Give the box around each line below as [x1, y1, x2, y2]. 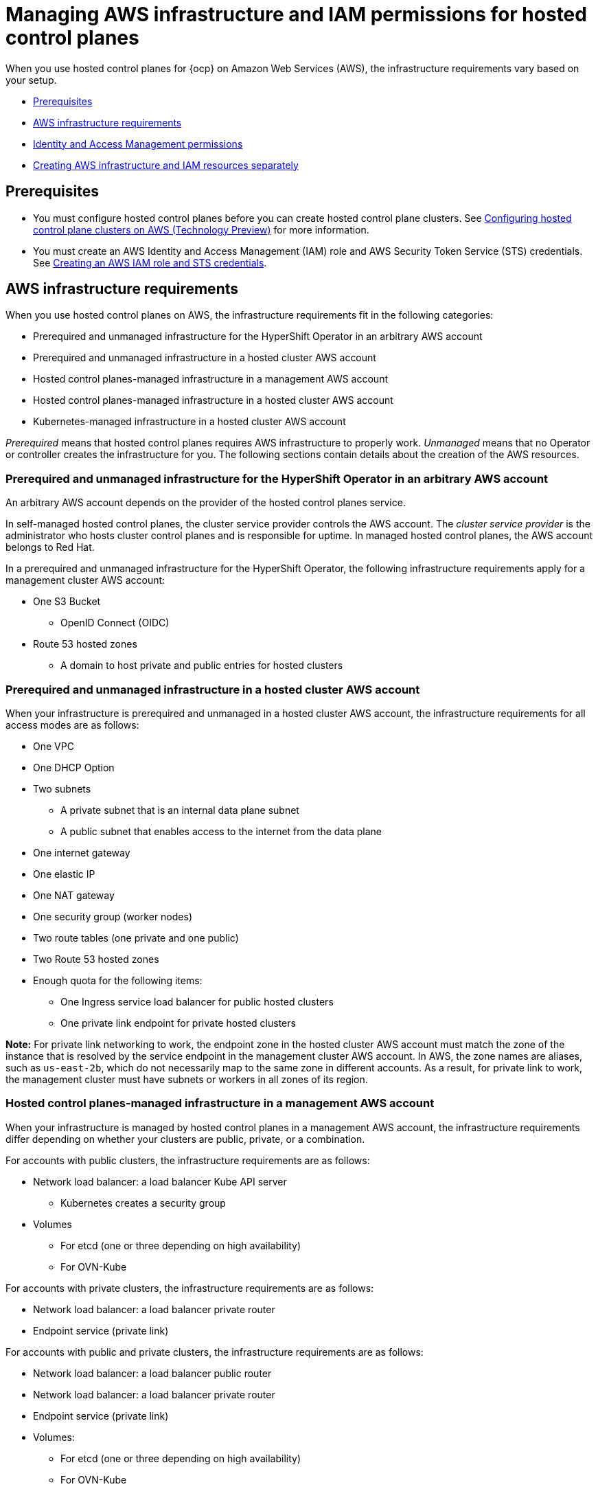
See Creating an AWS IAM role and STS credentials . [33, 256, 267, 269]
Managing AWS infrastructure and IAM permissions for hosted [5, 3, 587, 26]
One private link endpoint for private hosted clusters [60, 1016, 296, 1029]
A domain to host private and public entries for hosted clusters [60, 659, 343, 672]
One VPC [33, 740, 74, 752]
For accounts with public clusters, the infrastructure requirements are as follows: [5, 1154, 370, 1166]
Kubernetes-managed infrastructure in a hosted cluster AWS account [33, 416, 346, 428]
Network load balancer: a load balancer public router [33, 1367, 272, 1379]
